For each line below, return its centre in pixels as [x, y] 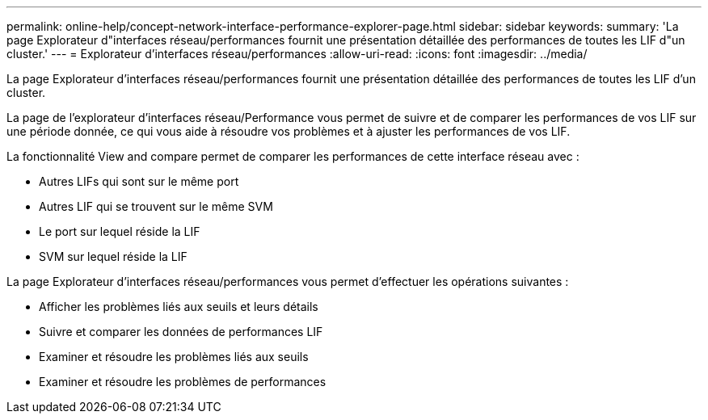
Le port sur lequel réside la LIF [120, 231]
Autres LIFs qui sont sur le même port [139, 181]
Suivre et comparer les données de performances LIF [181, 332]
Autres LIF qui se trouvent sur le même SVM [156, 206]
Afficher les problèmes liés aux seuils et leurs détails [179, 307]
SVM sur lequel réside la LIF [113, 256]
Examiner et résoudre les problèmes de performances [183, 382]
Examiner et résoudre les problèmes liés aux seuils [174, 357]
